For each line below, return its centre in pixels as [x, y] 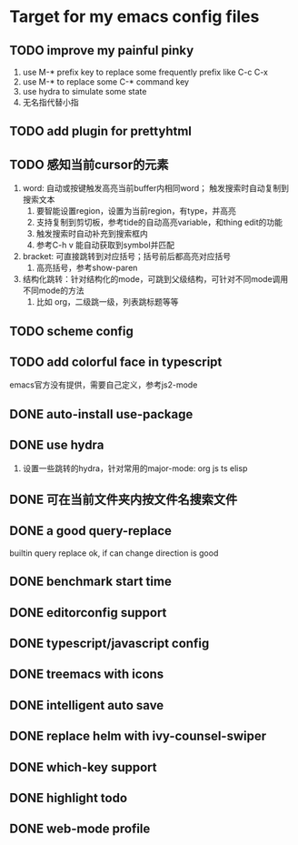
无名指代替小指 [50, 102]
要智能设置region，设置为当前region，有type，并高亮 [136, 211]
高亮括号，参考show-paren [87, 268]
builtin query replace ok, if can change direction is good [114, 553]
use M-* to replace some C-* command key [105, 82]
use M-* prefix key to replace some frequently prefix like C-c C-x [145, 72]
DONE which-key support [83, 767]
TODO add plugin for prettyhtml [101, 131]
